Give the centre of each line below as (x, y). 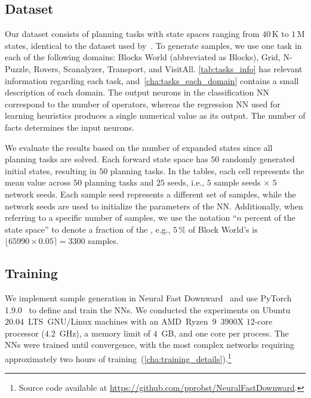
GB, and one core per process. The (225, 333)
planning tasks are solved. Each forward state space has (107, 159)
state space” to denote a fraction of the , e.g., (88, 229)
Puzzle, (18, 68)
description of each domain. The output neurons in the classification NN (137, 92)
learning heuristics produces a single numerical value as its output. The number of (155, 115)
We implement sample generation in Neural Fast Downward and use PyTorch (148, 298)
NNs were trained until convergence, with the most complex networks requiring (150, 345)
